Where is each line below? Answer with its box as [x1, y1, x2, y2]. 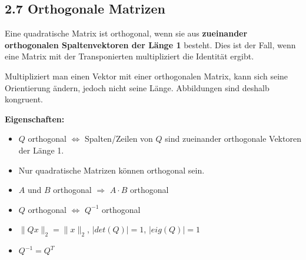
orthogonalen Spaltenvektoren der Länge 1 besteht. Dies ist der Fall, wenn [5, 38, 296, 51]
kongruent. [5, 93, 44, 105]
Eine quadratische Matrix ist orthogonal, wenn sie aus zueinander [5, 27, 248, 39]
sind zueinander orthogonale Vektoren [165, 132, 301, 145]
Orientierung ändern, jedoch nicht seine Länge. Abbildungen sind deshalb [5, 81, 270, 94]
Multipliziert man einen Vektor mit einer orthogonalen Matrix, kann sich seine [5, 69, 288, 82]
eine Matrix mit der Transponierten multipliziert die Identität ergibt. [5, 50, 254, 62]
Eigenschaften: [5, 112, 65, 125]
